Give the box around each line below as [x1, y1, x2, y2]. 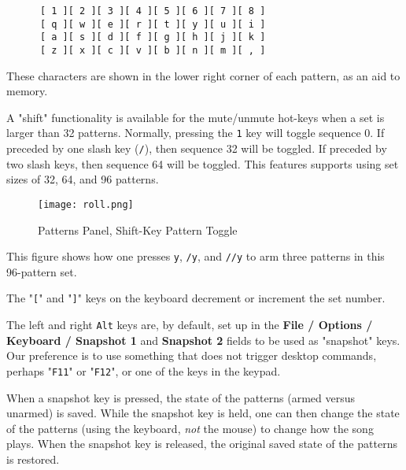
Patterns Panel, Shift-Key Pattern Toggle [38, 221, 238, 238]
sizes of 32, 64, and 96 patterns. [6, 171, 159, 187]
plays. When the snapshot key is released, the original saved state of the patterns [6, 435, 397, 452]
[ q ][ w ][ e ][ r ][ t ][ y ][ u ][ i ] [39, 18, 266, 30]
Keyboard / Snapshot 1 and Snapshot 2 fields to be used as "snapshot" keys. [6, 331, 400, 348]
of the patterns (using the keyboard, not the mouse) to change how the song [6, 420, 374, 436]
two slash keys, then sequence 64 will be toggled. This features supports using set [6, 155, 399, 172]
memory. [6, 83, 48, 99]
